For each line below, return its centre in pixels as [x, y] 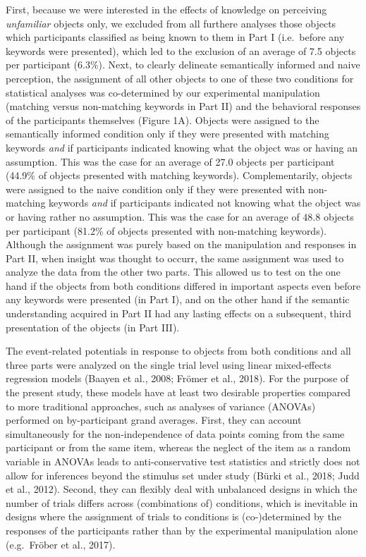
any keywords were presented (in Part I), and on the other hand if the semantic [178, 299]
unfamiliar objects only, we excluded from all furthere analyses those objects [171, 23]
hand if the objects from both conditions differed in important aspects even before [183, 285]
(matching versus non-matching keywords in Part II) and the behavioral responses [183, 106]
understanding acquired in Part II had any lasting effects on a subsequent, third [178, 313]
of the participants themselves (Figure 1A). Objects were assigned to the [163, 120]
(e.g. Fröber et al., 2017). [61, 544]
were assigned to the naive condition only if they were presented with [155, 189]
